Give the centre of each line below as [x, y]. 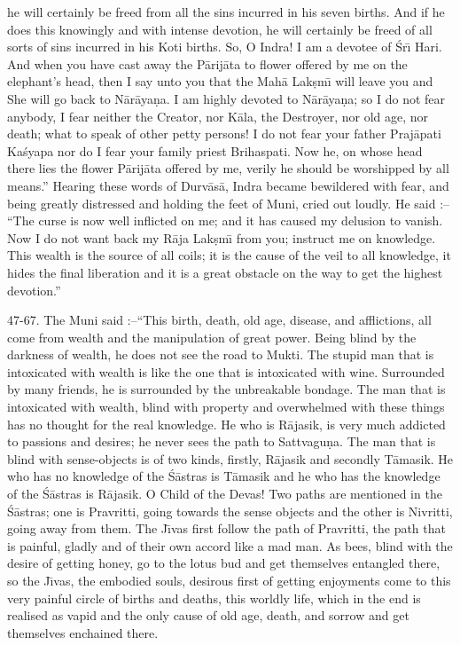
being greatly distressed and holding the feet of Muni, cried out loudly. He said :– [229, 203]
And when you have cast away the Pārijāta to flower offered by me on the [207, 63]
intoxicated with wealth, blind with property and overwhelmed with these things [226, 407]
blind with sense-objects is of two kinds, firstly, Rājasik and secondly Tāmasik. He [230, 458]
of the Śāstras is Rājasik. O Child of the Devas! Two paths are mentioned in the [225, 494]
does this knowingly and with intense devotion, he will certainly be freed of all [220, 29]
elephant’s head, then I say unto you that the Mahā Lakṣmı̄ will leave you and [220, 81]
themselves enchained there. [83, 632]
